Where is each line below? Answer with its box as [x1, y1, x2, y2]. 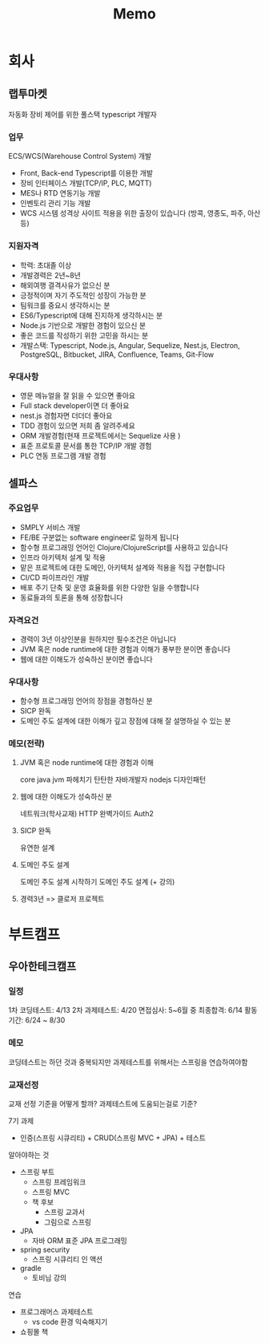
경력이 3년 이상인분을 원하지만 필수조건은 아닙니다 [19, 634, 177, 644]
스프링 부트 [19, 1167, 55, 1176]
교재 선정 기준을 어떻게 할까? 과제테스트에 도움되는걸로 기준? [8, 1099, 198, 1108]
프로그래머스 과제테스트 [19, 1306, 94, 1316]
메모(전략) [8, 739, 46, 750]
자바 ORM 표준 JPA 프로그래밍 [31, 1236, 128, 1245]
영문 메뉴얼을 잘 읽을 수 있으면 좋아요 [19, 391, 136, 400]
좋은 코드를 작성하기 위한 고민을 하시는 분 [19, 330, 149, 340]
